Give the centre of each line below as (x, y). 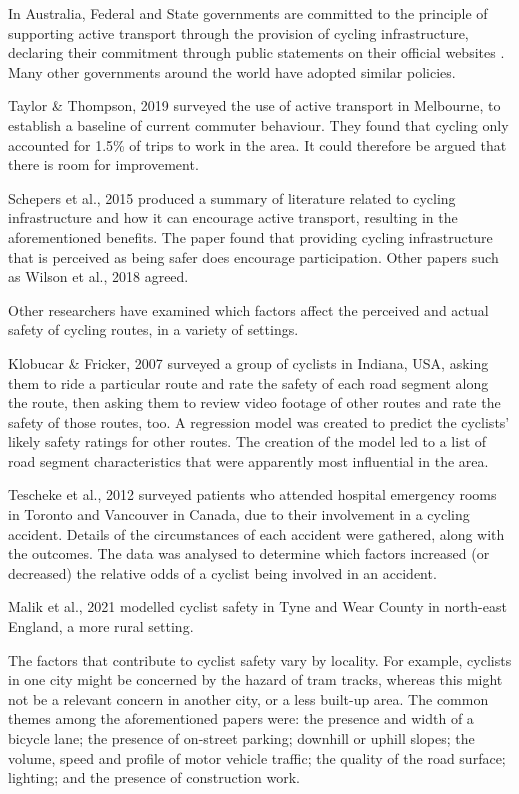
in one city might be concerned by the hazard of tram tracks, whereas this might (255, 679)
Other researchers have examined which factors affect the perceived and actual (248, 309)
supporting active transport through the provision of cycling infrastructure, (238, 32)
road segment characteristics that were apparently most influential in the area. (248, 460)
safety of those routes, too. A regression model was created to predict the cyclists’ (259, 421)
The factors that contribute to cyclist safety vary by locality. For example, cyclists (260, 659)
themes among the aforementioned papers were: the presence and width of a (241, 718)
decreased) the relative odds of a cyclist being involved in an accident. (222, 572)
